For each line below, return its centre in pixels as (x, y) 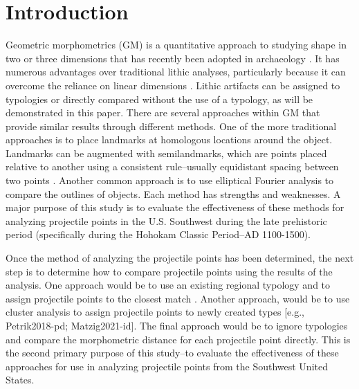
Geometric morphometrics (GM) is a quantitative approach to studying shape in (176, 45)
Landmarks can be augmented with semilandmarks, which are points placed (166, 153)
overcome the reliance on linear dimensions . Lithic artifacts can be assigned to (173, 85)
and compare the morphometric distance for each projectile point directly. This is (178, 339)
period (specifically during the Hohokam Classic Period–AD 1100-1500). (158, 234)
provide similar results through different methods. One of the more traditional (171, 126)
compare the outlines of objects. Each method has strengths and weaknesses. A (173, 193)
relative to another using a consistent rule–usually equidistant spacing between (172, 166)
